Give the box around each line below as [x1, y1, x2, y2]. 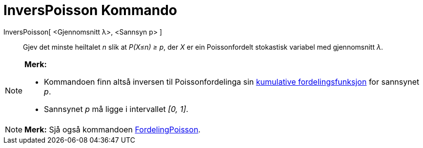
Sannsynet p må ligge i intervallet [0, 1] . [44, 104, 188, 114]
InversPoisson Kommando [3, 2, 177, 18]
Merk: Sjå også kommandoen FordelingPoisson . [24, 124, 201, 134]
